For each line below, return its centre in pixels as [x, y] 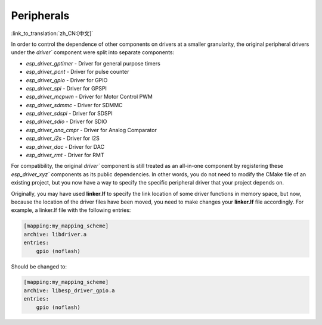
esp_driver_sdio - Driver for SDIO [66, 121]
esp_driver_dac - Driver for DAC [65, 146]
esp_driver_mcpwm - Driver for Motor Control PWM [89, 97]
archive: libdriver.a [55, 234]
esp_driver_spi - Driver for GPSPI [66, 88]
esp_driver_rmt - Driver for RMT [65, 155]
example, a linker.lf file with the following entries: [71, 210]
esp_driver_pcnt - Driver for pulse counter [78, 72]
